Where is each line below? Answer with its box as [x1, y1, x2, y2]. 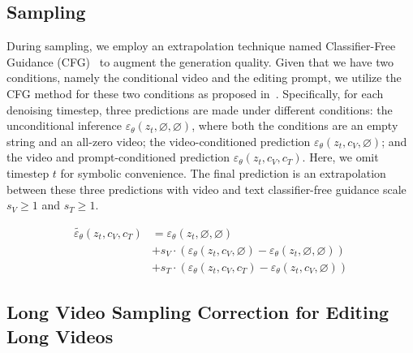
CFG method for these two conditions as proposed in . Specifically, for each [6, 84, 384, 101]
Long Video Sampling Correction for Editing [6, 299, 389, 325]
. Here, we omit [302, 149, 379, 166]
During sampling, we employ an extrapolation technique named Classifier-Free [6, 37, 396, 54]
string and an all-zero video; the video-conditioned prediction [6, 132, 311, 149]
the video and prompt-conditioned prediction [6, 149, 230, 166]
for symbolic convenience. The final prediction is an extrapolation [60, 164, 386, 181]
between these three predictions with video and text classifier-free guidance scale [6, 180, 407, 197]
